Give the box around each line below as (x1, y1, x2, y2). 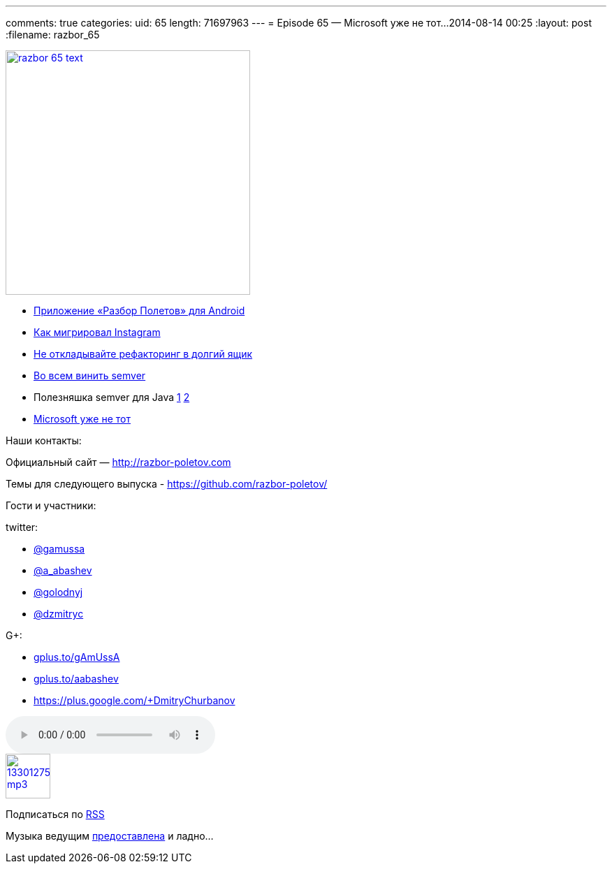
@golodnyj (34, 586, 83, 598)
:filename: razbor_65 (6, 29, 100, 41)
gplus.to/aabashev (34, 673, 119, 685)
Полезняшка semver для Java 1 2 (34, 391, 190, 403)
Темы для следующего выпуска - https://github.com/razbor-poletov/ (6, 478, 328, 490)
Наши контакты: (6, 434, 82, 446)
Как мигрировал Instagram (34, 326, 161, 338)
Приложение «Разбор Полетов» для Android (34, 305, 245, 316)
